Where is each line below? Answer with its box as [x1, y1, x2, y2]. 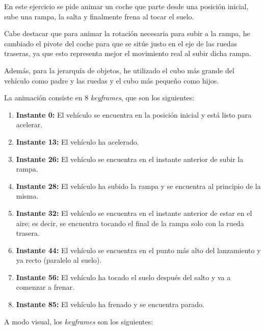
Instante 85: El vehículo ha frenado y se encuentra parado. [16, 299, 204, 310]
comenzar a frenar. [16, 282, 74, 292]
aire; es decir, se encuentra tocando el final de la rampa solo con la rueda [16, 217, 244, 228]
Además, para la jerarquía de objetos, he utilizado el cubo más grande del [4, 65, 234, 75]
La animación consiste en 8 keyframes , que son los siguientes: [4, 92, 195, 103]
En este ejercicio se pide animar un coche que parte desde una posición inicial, [4, 1, 249, 11]
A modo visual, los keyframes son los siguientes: [4, 316, 153, 326]
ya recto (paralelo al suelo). [16, 255, 102, 265]
